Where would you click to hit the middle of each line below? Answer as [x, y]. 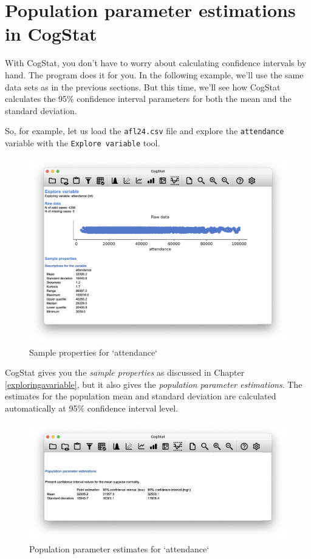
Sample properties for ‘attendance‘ [93, 352]
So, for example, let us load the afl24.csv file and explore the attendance [145, 131]
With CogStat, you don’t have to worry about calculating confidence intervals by [156, 63]
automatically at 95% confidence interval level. [92, 408]
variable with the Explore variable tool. [83, 142]
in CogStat [51, 34]
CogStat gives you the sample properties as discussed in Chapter [125, 372]
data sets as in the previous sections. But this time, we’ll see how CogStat [143, 86]
